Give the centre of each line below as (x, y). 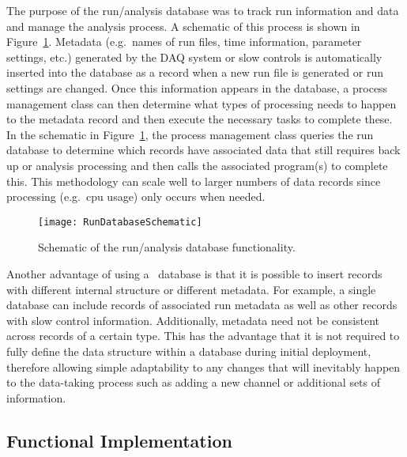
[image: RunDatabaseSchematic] (120, 222)
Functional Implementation (119, 440)
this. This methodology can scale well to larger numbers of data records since (194, 181)
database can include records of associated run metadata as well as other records (202, 305)
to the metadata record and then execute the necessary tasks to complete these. (200, 119)
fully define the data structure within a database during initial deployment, (189, 351)
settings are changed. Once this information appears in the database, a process (197, 87)
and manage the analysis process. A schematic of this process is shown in (183, 26)
